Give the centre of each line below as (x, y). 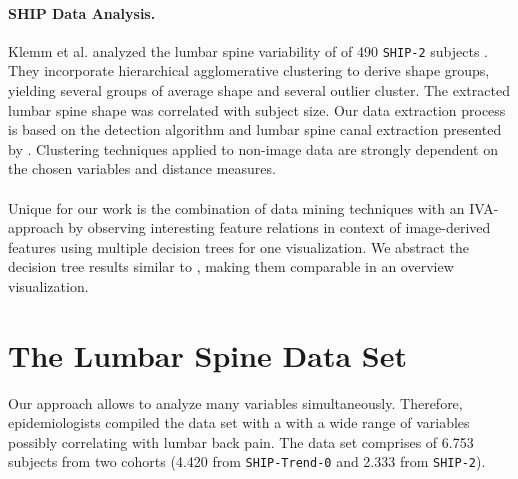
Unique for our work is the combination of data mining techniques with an (236, 207)
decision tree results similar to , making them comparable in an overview (231, 266)
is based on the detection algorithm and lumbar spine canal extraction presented (255, 129)
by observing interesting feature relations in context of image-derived (279, 227)
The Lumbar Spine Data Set (208, 354)
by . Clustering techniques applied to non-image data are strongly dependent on (253, 148)
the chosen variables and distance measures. (142, 168)
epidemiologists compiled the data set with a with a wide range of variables (239, 422)
